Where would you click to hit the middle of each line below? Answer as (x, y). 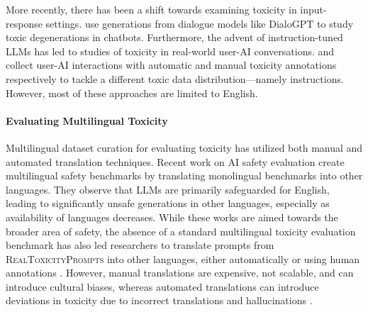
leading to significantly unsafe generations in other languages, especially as (168, 203)
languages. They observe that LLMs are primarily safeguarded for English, (168, 189)
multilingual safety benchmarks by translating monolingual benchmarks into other (184, 175)
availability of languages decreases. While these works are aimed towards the (172, 217)
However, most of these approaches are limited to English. (132, 93)
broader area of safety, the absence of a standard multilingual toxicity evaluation (181, 231)
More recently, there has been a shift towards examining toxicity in (151, 9)
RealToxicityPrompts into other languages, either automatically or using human (183, 258)
